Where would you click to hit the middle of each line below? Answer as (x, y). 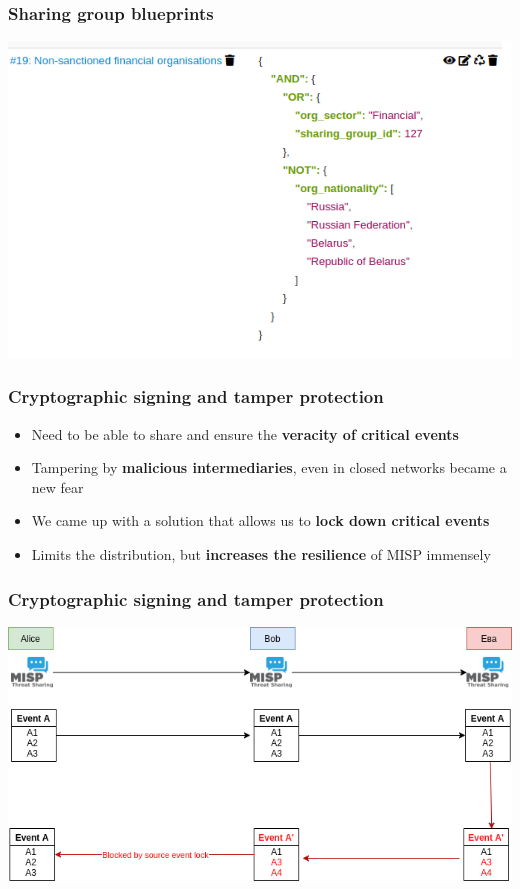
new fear (57, 486)
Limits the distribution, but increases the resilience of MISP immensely (261, 554)
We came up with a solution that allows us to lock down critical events (260, 520)
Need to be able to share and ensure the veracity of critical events (245, 433)
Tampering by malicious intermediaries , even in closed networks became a (269, 467)
